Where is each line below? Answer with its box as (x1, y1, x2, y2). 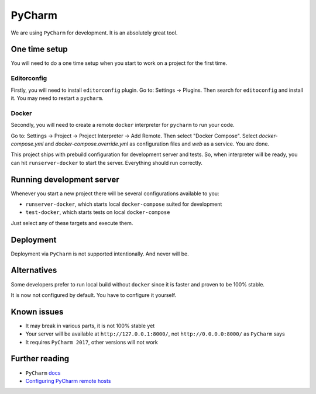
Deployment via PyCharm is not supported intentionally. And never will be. (11, 250, 190, 257)
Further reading (11, 354, 70, 364)
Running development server (11, 174, 119, 184)
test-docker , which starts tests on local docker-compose (25, 209, 170, 216)
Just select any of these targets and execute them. (11, 219, 133, 226)
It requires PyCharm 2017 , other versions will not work (25, 338, 158, 345)
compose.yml (11, 140, 44, 147)
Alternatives (11, 265, 57, 275)
